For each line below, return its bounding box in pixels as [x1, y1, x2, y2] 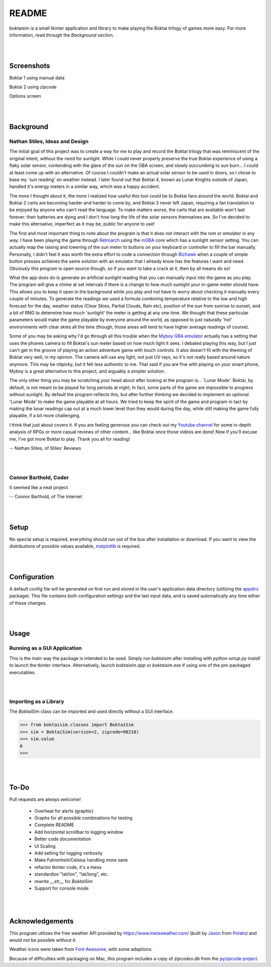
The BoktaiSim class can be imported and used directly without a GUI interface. [9, 709, 174, 715]
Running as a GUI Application [9, 645, 82, 652]
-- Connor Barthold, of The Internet [9, 494, 82, 500]
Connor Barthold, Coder [9, 474, 69, 481]
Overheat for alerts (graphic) [34, 808, 94, 814]
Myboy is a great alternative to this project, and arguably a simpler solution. [9, 368, 166, 374]
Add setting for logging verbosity [34, 850, 103, 856]
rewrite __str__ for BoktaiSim [34, 878, 93, 884]
